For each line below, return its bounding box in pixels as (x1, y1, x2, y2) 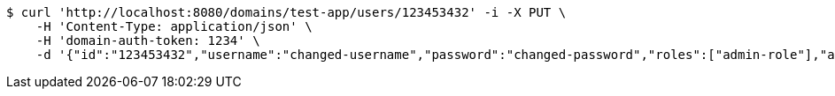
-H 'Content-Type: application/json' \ (35, 19, 313, 33)
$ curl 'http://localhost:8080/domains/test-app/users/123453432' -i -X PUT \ (6, 5, 567, 19)
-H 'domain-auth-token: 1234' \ (35, 33, 260, 48)
